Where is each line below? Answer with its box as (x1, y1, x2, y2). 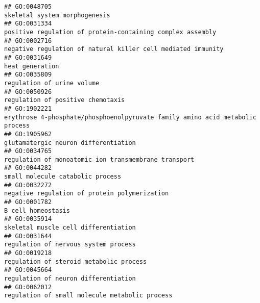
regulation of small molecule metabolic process (4, 292, 173, 299)
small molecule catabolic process (4, 173, 122, 181)
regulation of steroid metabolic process (4, 258, 147, 265)
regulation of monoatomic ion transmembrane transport (4, 156, 195, 163)
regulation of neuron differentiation (4, 275, 136, 282)
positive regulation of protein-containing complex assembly (4, 28, 217, 36)
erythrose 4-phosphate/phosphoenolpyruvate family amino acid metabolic (4, 113, 256, 121)
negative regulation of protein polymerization (4, 190, 169, 197)
